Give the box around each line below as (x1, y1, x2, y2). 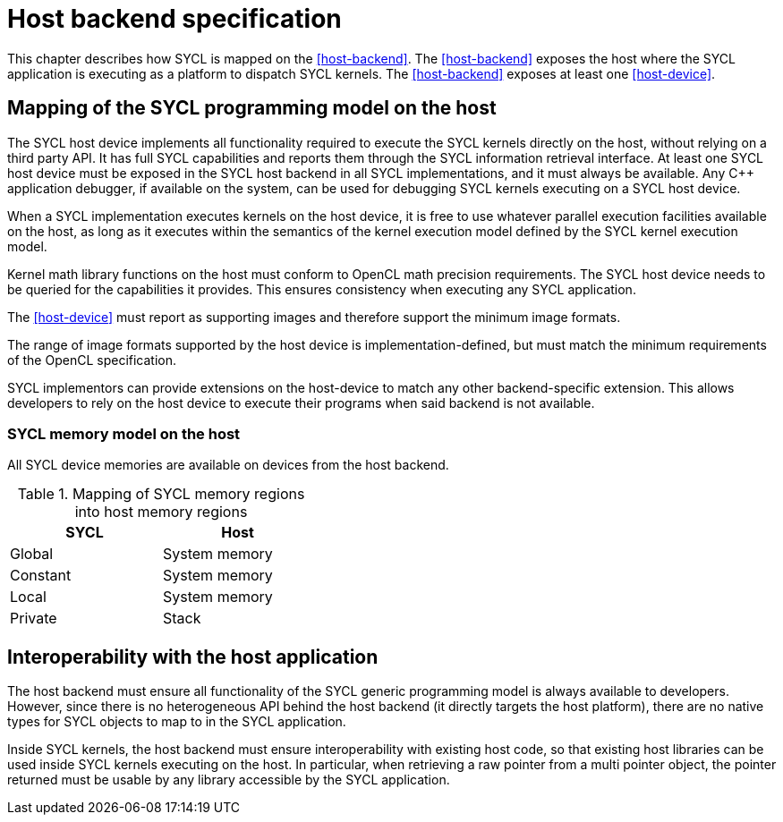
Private (10, 609, 57, 628)
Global (10, 545, 54, 564)
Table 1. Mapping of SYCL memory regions (17, 485, 305, 504)
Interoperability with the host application (7, 645, 379, 668)
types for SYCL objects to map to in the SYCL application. (7, 714, 346, 730)
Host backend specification (7, 4, 342, 34)
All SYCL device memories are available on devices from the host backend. (7, 457, 449, 473)
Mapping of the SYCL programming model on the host (7, 97, 497, 120)
